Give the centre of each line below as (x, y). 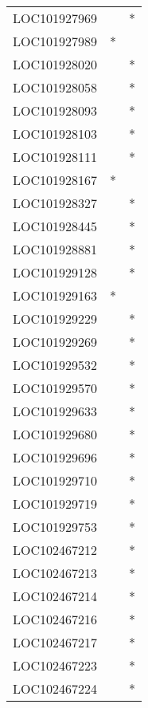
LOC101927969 (55, 18)
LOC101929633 (55, 411)
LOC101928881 (55, 249)
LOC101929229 (55, 319)
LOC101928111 (55, 157)
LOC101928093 (55, 110)
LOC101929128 (55, 272)
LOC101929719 (55, 503)
